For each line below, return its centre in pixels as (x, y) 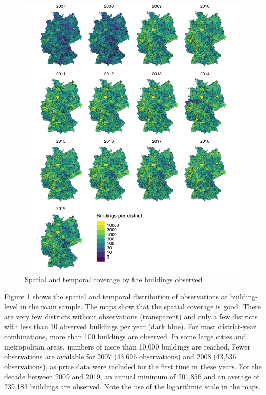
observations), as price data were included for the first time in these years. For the (133, 366)
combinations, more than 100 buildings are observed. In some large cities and (125, 336)
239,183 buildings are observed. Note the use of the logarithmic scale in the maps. (132, 386)
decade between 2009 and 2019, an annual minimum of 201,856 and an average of (132, 376)
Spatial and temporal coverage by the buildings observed (114, 279)
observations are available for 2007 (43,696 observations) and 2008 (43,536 (120, 356)
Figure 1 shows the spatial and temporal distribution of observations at (116, 296)
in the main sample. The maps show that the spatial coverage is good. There (141, 306)
